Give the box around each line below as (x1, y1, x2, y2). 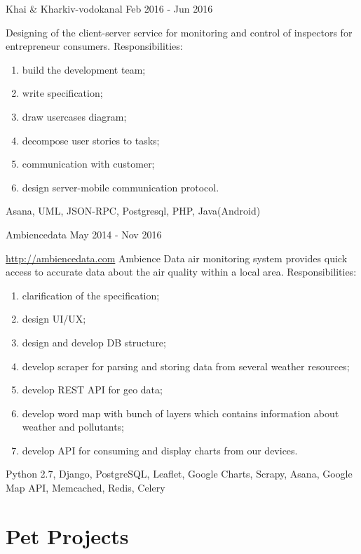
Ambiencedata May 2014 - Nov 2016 (6, 227, 162, 241)
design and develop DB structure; (22, 335, 166, 349)
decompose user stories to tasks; (22, 133, 160, 147)
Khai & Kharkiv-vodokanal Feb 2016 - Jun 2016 (6, 1, 213, 15)
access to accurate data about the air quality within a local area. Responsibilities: (6, 264, 357, 279)
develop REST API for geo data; (22, 382, 163, 397)
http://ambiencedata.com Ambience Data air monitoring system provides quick (6, 250, 348, 265)
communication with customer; (22, 156, 155, 171)
